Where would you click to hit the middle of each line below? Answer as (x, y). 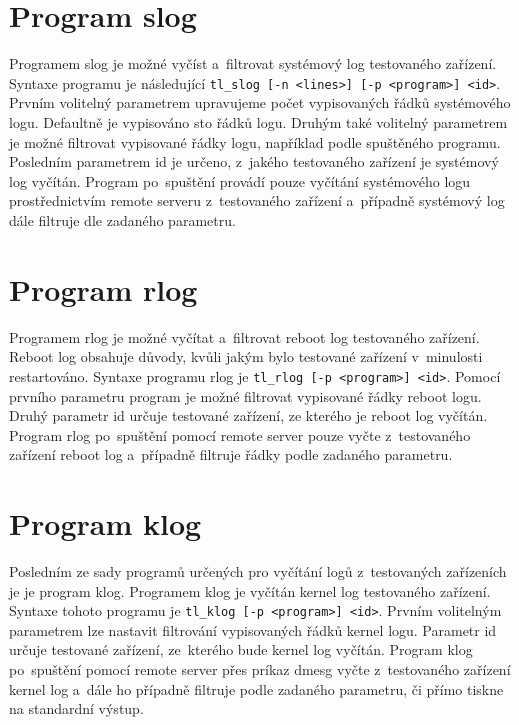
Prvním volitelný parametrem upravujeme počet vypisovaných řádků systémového (260, 102)
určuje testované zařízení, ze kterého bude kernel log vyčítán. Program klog (241, 649)
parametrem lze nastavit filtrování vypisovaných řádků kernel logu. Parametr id (253, 629)
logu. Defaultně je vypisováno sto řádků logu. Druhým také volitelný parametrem (258, 121)
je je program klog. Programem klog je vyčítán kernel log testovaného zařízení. (250, 590)
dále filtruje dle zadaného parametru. (122, 219)
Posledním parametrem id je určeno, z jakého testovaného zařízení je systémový (254, 161)
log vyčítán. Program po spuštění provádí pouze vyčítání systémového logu (240, 180)
